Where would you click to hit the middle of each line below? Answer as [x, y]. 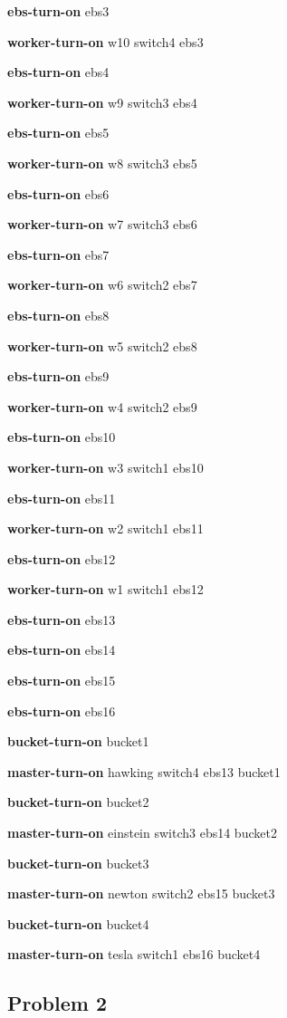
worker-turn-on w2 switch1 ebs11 [105, 528]
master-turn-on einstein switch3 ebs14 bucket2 [142, 833]
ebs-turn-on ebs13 [62, 619]
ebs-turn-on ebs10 [62, 437]
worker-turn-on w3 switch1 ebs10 [105, 467]
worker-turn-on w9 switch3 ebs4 [102, 102]
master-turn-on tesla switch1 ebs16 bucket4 [134, 954]
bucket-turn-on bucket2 [78, 802]
